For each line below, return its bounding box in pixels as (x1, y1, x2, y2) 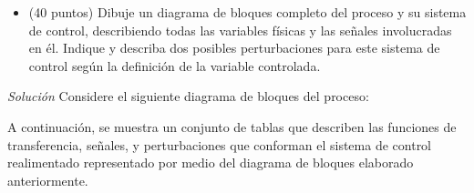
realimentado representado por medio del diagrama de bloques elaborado (7, 153, 414, 172)
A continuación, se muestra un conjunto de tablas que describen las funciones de (7, 117, 457, 136)
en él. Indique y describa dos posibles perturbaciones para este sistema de (28, 38, 440, 57)
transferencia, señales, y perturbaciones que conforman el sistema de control (7, 135, 432, 154)
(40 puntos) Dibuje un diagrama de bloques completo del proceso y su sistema (28, 3, 467, 21)
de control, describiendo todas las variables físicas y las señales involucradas (28, 20, 452, 39)
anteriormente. (7, 170, 88, 189)
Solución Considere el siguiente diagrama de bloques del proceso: (7, 86, 369, 106)
